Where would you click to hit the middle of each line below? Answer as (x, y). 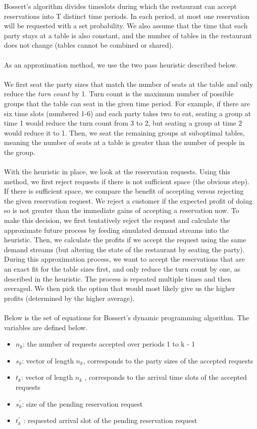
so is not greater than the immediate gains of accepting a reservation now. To (122, 210)
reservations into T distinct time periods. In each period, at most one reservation (127, 16)
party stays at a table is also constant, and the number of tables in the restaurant (128, 35)
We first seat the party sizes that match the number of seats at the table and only (128, 84)
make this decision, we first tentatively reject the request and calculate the (117, 220)
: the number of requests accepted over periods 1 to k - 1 (109, 344)
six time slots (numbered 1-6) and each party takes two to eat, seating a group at (128, 113)
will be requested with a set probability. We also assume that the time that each (126, 26)
